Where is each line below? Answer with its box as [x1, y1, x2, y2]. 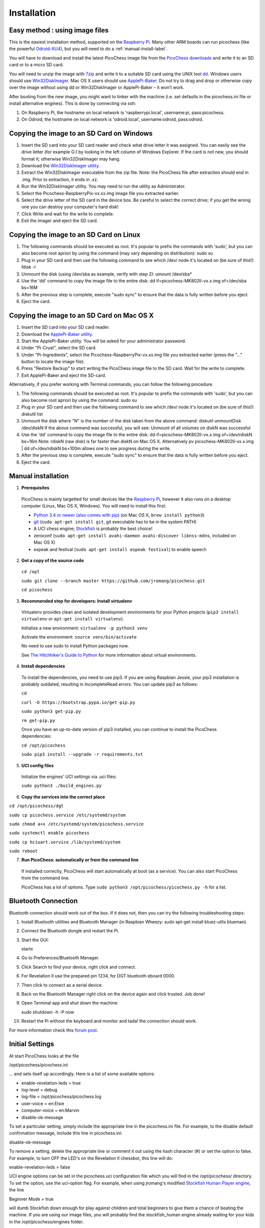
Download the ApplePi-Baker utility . [21, 331, 93, 337]
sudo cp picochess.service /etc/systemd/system [9, 812, 126, 818]
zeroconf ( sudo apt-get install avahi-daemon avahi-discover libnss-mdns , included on [33, 532, 237, 538]
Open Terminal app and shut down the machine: [21, 1000, 119, 1006]
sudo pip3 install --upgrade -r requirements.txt [21, 752, 143, 757]
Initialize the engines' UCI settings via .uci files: [21, 774, 117, 780]
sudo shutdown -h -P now [21, 1009, 75, 1015]
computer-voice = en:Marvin [21, 1108, 79, 1114]
